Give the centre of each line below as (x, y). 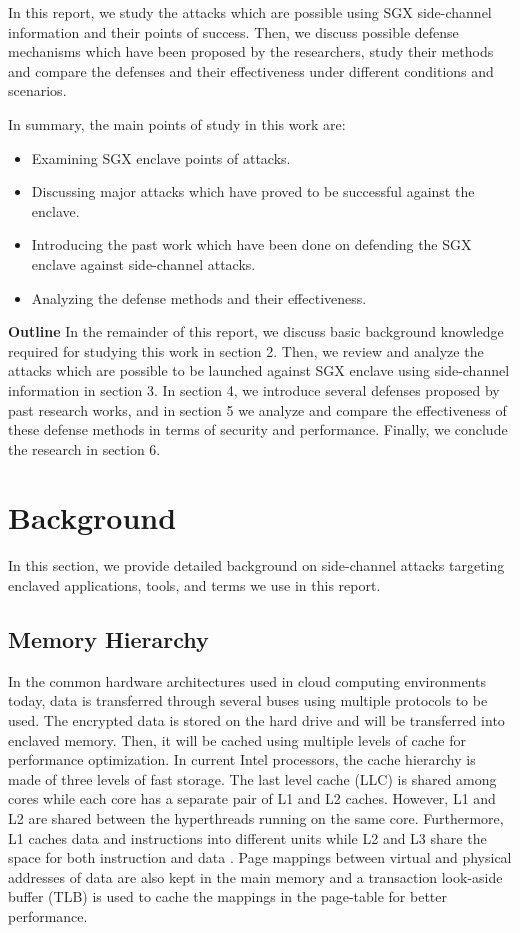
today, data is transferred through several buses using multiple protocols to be (248, 700)
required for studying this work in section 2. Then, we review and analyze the (246, 350)
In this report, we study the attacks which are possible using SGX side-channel (250, 12)
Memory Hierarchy (108, 638)
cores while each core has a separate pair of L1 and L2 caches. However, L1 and (252, 798)
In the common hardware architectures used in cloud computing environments (247, 680)
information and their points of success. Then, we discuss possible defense (233, 31)
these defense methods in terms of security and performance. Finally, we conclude (258, 429)
